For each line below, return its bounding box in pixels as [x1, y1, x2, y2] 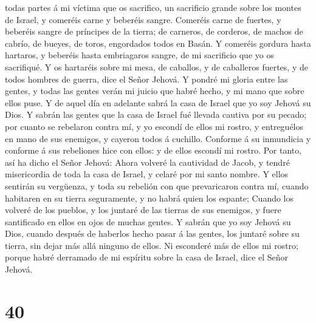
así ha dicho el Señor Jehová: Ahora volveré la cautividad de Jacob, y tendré [5, 155, 290, 168]
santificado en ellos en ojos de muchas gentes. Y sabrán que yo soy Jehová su [5, 215, 291, 228]
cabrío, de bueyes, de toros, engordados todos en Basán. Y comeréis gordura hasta [5, 36, 311, 49]
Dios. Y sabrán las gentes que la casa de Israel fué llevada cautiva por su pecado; [5, 108, 307, 121]
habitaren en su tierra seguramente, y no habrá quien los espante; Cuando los [5, 191, 294, 204]
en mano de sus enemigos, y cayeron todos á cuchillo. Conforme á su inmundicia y [5, 132, 311, 144]
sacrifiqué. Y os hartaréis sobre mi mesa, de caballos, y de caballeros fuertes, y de [5, 60, 308, 73]
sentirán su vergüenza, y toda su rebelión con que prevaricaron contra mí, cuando [5, 179, 309, 192]
